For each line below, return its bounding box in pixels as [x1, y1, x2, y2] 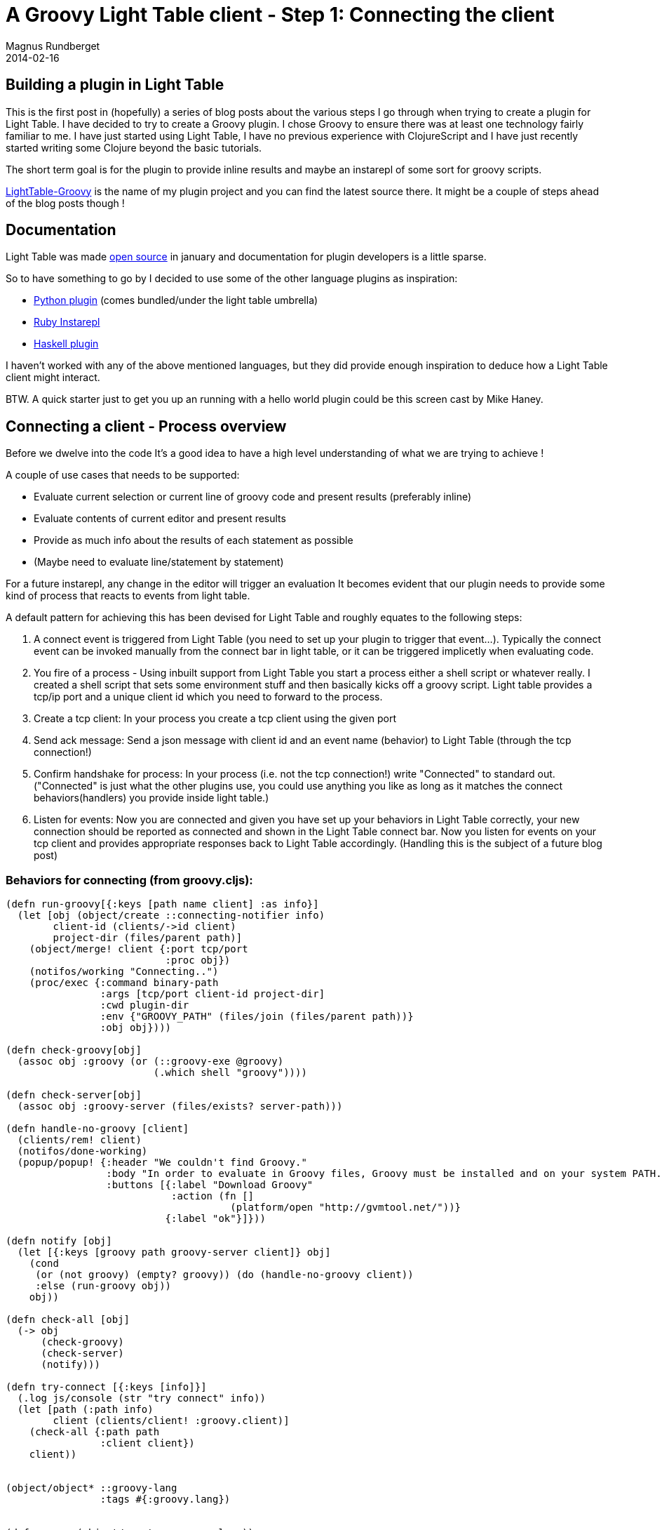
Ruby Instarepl [34, 316, 100, 328]
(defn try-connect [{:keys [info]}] [6, 1381, 207, 1393]
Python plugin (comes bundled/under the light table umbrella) [34, 294, 318, 307]
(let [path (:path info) [17, 1404, 154, 1416]
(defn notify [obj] [6, 1235, 112, 1247]
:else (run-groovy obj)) [35, 1280, 172, 1292]
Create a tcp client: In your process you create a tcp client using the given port [34, 712, 397, 725]
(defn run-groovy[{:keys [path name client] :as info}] [6, 898, 319, 910]
